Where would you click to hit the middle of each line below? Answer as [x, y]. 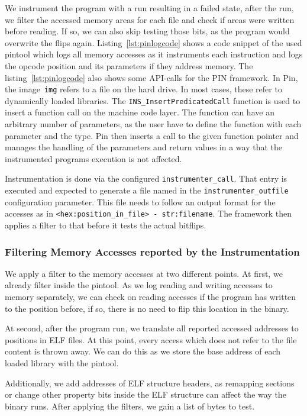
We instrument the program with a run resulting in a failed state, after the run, [149, 8]
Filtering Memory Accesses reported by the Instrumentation [152, 251]
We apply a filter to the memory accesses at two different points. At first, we [144, 273]
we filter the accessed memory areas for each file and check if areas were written [150, 19]
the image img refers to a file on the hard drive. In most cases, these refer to [143, 89]
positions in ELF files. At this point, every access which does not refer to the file [151, 339]
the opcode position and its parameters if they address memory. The [129, 65]
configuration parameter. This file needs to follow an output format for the [140, 201]
